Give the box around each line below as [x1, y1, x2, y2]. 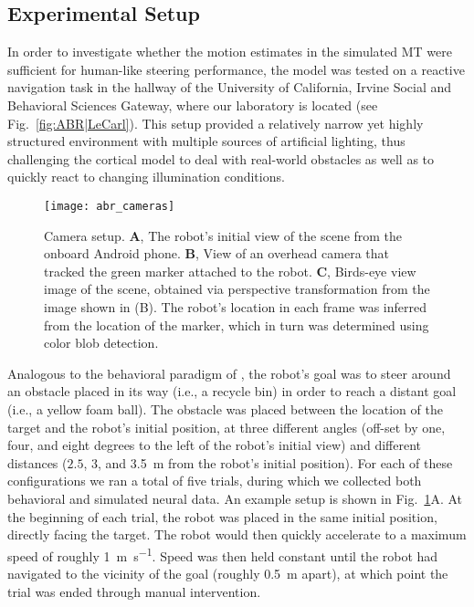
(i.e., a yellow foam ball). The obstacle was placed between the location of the [7, 399, 443, 418]
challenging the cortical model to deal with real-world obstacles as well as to [7, 149, 435, 168]
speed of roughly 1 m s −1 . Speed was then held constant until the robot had [7, 543, 438, 565]
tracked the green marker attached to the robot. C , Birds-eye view [44, 261, 416, 280]
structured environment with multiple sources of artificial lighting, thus [7, 131, 406, 151]
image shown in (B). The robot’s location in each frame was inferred [44, 297, 427, 316]
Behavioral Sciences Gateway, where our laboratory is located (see [7, 95, 378, 114]
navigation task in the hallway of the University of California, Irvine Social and [7, 78, 452, 97]
